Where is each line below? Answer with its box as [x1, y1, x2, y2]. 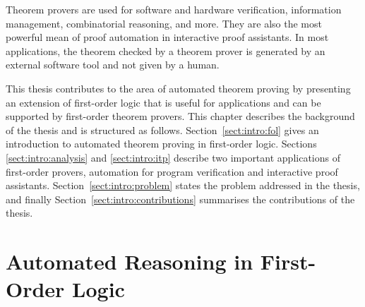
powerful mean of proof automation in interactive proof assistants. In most [6, 30, 329, 44]
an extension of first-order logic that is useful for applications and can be [6, 95, 321, 109]
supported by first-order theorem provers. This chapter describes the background [6, 109, 355, 124]
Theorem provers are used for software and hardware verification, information [6, 2, 342, 16]
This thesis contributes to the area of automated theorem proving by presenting [6, 80, 351, 95]
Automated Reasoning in [6, 247, 253, 276]
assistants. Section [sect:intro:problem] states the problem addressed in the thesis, [6, 178, 360, 193]
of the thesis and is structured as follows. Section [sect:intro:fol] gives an [6, 122, 319, 137]
